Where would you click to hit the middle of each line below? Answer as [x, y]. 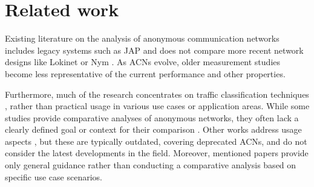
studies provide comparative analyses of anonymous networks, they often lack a [152, 117]
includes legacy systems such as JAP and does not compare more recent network [154, 50]
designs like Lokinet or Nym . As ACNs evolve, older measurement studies [143, 62]
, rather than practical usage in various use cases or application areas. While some [157, 106]
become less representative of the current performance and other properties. [145, 73]
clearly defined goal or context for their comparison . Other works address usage [153, 129]
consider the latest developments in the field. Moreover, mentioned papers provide [157, 153]
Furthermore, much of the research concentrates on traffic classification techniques [157, 94]
